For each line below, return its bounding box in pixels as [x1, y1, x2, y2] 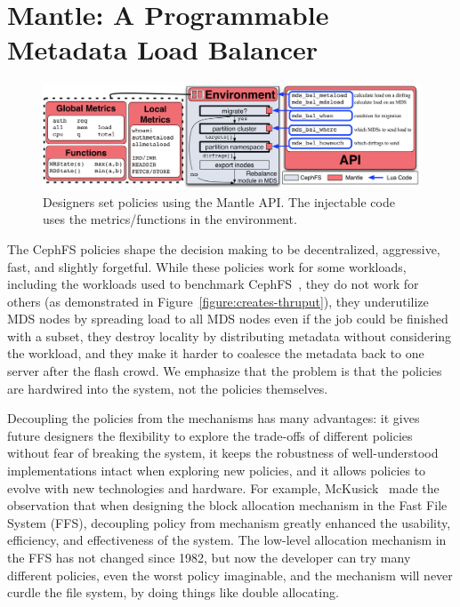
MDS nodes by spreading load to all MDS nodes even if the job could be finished [7, 309, 448, 328]
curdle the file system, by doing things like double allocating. [7, 583, 339, 602]
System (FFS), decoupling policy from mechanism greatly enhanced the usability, [7, 513, 451, 531]
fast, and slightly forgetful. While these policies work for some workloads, [7, 257, 407, 276]
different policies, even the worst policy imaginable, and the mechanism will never [7, 565, 453, 584]
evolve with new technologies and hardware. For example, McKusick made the [7, 478, 440, 497]
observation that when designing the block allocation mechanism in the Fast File [7, 496, 448, 515]
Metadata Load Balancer [7, 31, 319, 68]
